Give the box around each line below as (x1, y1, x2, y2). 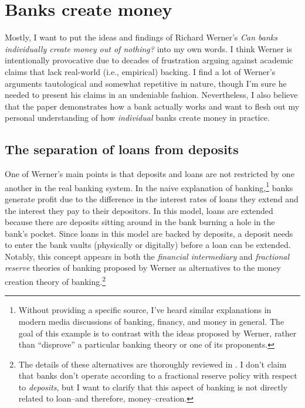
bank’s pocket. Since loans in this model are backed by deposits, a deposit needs (5, 227, 293, 239)
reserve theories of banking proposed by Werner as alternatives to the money (5, 261, 281, 274)
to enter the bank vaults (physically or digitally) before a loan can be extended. (5, 239, 291, 251)
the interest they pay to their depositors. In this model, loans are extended (5, 204, 273, 216)
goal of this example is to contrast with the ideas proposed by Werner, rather (18, 327, 297, 339)
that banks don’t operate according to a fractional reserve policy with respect (18, 369, 297, 382)
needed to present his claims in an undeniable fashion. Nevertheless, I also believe (5, 89, 298, 101)
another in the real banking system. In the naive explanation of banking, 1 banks (5, 179, 293, 193)
